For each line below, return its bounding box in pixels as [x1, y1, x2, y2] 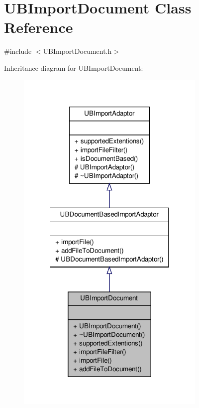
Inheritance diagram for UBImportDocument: [4, 62, 143, 73]
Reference [4, 17, 73, 37]
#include [4, 46, 32, 56]
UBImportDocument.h [43, 46, 112, 56]
